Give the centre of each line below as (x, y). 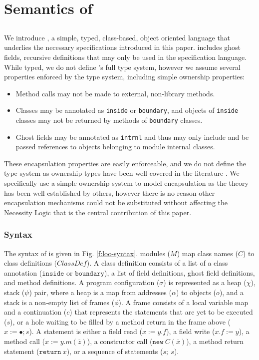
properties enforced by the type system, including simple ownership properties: (125, 77)
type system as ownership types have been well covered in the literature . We (122, 173)
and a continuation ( (35, 312)
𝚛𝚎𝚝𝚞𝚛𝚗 (50, 352)
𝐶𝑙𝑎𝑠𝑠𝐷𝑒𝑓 (72, 264)
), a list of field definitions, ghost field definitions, (179, 272)
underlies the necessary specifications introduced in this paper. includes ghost (123, 47)
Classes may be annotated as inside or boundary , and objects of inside (127, 110)
